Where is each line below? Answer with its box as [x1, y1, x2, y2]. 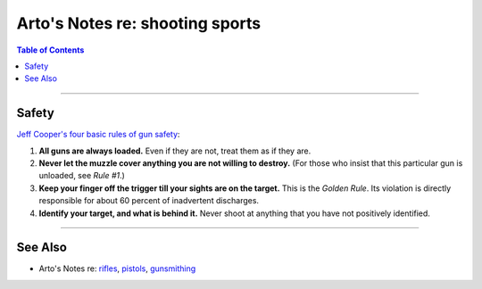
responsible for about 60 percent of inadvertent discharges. [38, 195, 259, 206]
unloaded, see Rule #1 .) [38, 170, 125, 181]
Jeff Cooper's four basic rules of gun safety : [16, 129, 180, 140]
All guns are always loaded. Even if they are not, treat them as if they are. [38, 145, 312, 156]
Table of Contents [16, 45, 85, 55]
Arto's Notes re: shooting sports [16, 13, 262, 33]
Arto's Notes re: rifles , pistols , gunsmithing [38, 263, 196, 274]
